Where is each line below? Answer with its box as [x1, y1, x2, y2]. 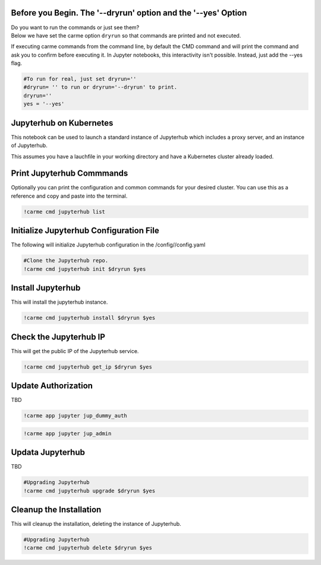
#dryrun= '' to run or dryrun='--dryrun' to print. [23, 84, 178, 90]
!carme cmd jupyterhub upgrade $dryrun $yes [23, 487, 156, 494]
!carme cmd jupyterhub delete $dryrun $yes [23, 545, 153, 551]
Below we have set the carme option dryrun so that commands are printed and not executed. [11, 32, 241, 39]
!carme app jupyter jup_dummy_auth [23, 413, 127, 419]
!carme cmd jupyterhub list [23, 208, 105, 215]
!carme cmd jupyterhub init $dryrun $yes [23, 266, 146, 272]
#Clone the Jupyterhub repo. [23, 257, 109, 264]
